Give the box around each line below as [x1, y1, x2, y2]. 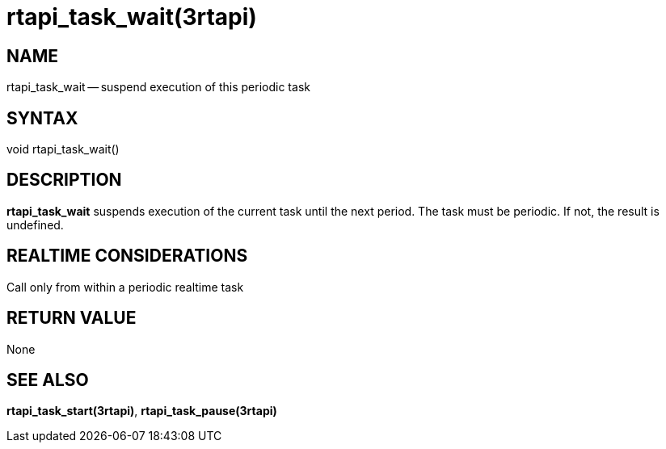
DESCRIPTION [6, 170, 122, 191]
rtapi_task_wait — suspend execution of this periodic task [6, 80, 310, 94]
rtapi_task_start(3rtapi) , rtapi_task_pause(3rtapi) [6, 404, 277, 418]
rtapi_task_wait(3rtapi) [6, 3, 257, 31]
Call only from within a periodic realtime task [6, 279, 244, 294]
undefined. [6, 217, 64, 232]
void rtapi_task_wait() [6, 142, 120, 157]
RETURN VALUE [6, 308, 137, 329]
